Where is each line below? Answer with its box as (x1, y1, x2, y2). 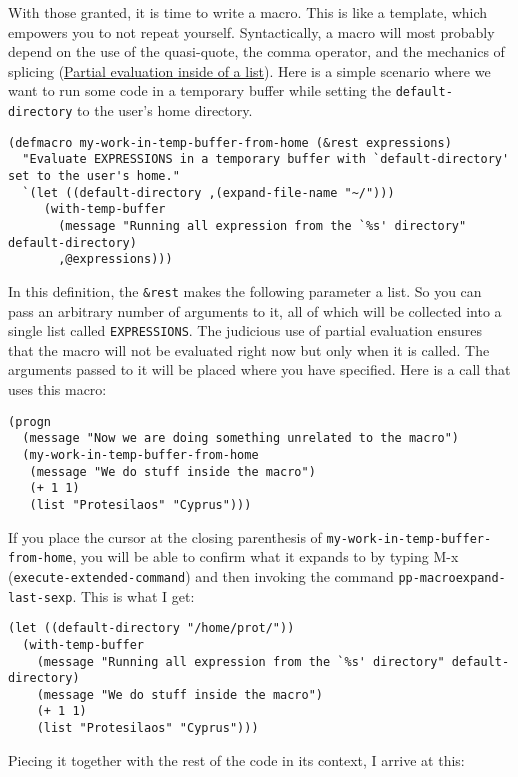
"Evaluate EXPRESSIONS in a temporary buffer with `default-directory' (22, 152, 510, 167)
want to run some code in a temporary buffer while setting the (8, 80, 391, 101)
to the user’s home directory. (77, 100, 253, 121)
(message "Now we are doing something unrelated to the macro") (22, 431, 460, 446)
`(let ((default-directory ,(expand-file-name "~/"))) (22, 185, 395, 200)
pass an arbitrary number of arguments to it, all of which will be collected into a (8, 300, 502, 321)
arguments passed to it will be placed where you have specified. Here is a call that (8, 359, 511, 380)
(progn (8, 414, 51, 429)
